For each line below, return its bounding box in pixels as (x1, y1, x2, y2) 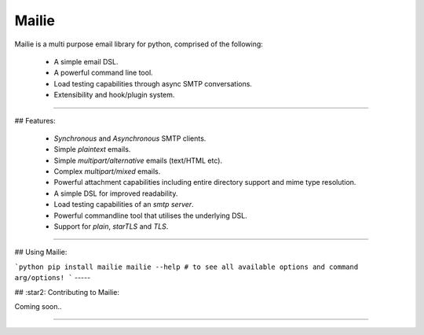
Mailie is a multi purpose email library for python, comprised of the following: (14, 39, 263, 49)
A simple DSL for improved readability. (53, 189, 178, 198)
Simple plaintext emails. (53, 145, 131, 154)
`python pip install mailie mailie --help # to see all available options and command (14, 262, 359, 271)
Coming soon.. (14, 301, 62, 311)
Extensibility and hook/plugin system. (53, 90, 175, 100)
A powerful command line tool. (53, 68, 153, 78)
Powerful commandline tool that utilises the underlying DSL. (53, 211, 247, 220)
